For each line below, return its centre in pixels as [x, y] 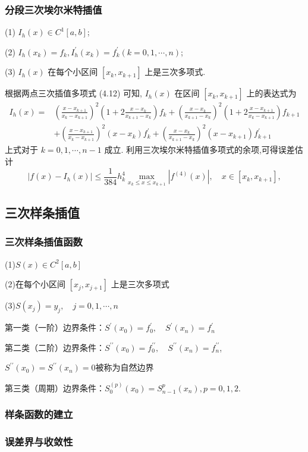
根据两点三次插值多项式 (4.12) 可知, [73, 93]
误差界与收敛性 [39, 442]
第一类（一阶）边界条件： [55, 327]
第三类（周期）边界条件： [55, 387]
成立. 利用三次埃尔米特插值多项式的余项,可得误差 [199, 150]
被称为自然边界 [125, 367]
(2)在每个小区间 [35, 284]
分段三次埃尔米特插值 [54, 9]
